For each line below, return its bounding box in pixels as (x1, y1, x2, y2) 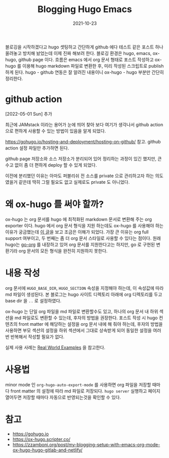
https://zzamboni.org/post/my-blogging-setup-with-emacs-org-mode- (12, 441, 160, 447)
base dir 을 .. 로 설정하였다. (5, 297, 62, 303)
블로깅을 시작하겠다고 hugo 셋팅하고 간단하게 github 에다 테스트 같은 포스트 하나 (5, 44, 163, 50)
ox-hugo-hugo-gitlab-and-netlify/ (12, 447, 83, 453)
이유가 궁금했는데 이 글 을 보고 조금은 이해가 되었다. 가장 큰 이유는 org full (5, 229, 149, 235)
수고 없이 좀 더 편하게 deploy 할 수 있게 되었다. (5, 162, 97, 168)
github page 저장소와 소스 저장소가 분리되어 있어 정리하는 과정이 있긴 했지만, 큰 (5, 156, 162, 162)
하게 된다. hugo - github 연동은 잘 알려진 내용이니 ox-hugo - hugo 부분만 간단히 (5, 69, 164, 75)
